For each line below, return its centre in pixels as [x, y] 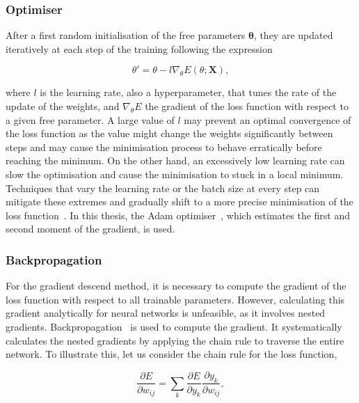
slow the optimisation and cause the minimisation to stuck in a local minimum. [175, 174]
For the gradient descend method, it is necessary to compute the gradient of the [176, 286]
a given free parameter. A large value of [90, 119]
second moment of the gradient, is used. [90, 229]
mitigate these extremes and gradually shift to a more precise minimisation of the [179, 201]
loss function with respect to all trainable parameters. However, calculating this [175, 299]
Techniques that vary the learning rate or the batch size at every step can [163, 188]
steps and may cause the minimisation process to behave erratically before [164, 147]
